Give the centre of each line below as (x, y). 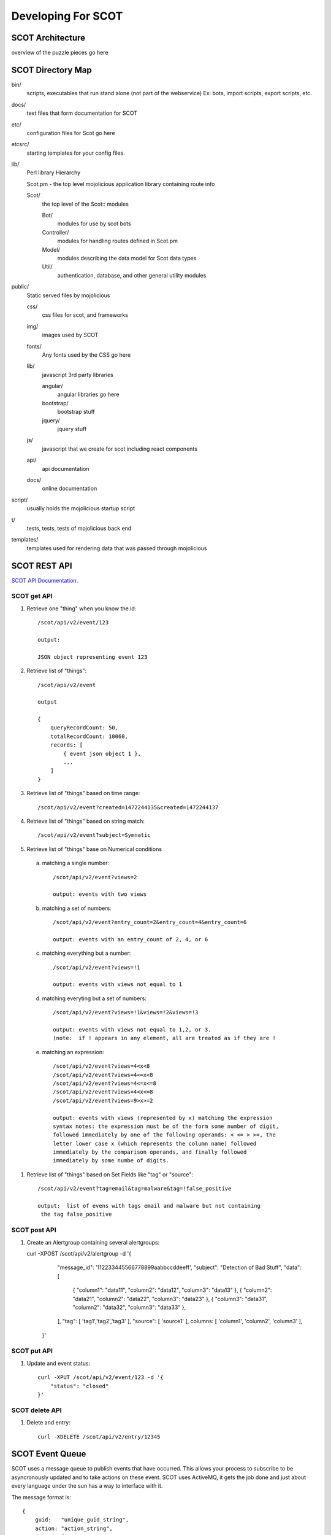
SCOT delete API (36, 1410)
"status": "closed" (79, 1386)
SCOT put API (32, 1351)
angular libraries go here (88, 394)
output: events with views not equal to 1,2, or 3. (132, 1029)
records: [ (67, 745)
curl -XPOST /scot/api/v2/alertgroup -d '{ (79, 1253)
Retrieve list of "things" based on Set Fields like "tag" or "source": (110, 1174)
